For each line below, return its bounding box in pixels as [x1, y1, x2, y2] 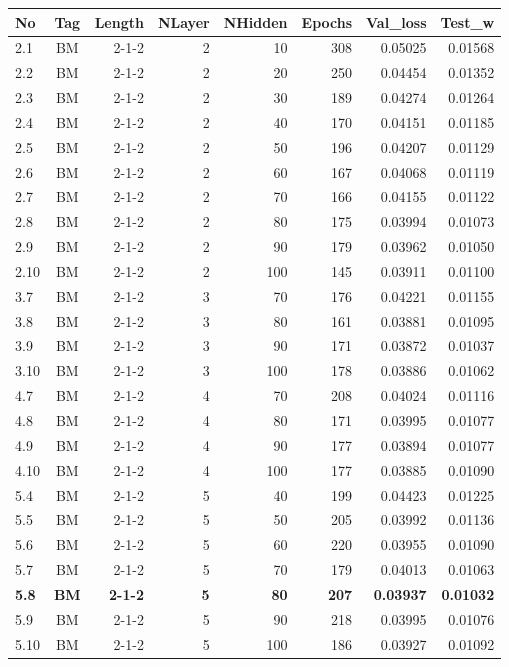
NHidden [223, 11, 288, 32]
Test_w [440, 11, 495, 32]
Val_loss [366, 11, 427, 32]
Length [94, 11, 144, 32]
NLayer [157, 11, 210, 32]
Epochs [301, 11, 353, 32]
